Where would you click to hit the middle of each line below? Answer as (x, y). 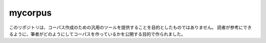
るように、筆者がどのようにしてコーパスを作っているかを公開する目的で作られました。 (97, 34)
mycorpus (30, 13)
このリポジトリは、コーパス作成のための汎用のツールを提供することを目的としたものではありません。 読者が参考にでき (131, 27)
